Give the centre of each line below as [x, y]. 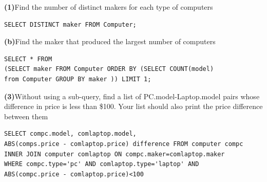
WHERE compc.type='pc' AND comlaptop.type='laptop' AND [102, 164]
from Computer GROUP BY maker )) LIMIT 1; [78, 79]
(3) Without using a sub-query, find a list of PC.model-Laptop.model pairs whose [132, 96]
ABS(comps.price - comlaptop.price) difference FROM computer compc [124, 144]
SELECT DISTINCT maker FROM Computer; [70, 24]
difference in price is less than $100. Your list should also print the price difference [133, 106]
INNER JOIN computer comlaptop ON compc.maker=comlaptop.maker [115, 154]
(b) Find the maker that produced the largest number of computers [110, 41]
